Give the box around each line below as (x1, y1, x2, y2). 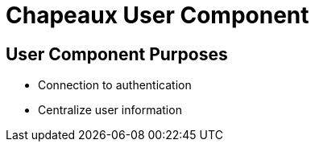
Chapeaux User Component (6, 2, 309, 29)
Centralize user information (38, 103, 182, 117)
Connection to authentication (38, 78, 192, 92)
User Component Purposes (6, 43, 228, 64)
